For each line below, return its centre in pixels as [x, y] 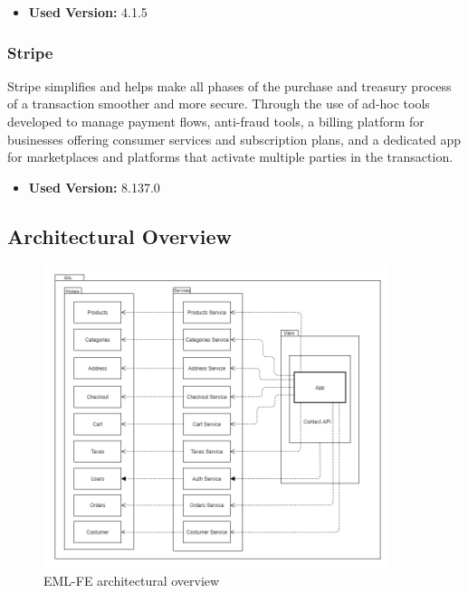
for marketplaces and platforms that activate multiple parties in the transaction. [230, 157]
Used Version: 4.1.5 [88, 12]
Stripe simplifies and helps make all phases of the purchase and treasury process [229, 85]
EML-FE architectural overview [132, 580]
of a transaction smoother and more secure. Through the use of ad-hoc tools [219, 104]
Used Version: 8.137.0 [94, 187]
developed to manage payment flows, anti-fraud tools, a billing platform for [216, 121]
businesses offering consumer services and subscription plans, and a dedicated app [234, 139]
